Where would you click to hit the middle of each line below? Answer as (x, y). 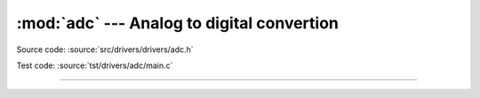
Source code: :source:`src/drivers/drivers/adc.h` (105, 49)
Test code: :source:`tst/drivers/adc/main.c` (95, 65)
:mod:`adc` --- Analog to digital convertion (178, 23)
